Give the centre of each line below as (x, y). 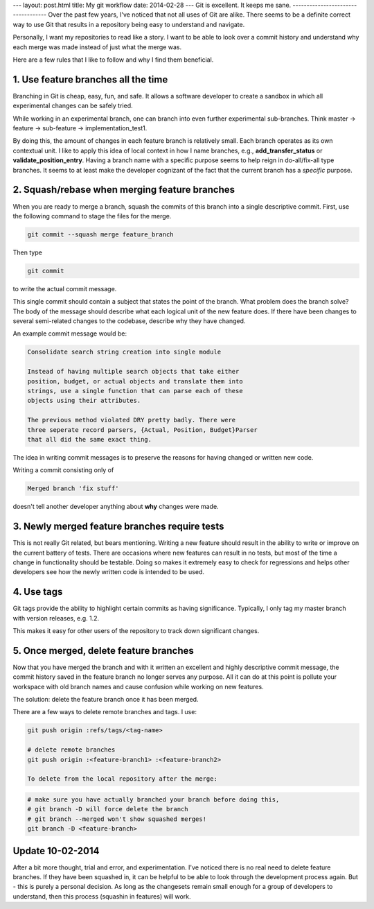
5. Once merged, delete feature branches (103, 651)
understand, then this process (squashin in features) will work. (102, 896)
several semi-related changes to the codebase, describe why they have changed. (129, 321)
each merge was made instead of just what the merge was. (97, 47)
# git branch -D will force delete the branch (108, 809)
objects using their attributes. (84, 401)
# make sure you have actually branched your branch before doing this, (153, 799)
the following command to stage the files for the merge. (92, 216)
